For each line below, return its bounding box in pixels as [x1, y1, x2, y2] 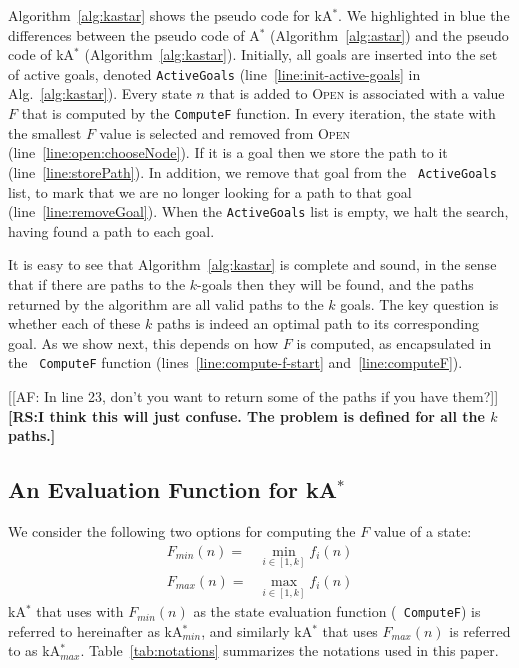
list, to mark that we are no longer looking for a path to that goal [8, 181, 412, 202]
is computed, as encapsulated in [296, 332, 492, 353]
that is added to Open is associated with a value [209, 83, 505, 104]
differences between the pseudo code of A [8, 24, 260, 45]
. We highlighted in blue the [338, 5, 510, 25]
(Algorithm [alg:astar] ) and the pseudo [270, 24, 509, 45]
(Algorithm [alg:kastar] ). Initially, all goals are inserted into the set [84, 44, 498, 65]
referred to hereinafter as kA [8, 620, 183, 641]
